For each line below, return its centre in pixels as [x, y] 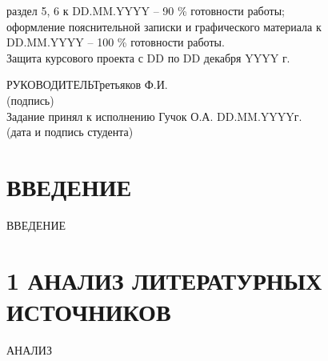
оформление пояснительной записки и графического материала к [164, 26]
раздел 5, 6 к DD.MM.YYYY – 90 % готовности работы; [146, 10]
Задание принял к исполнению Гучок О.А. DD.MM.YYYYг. [154, 116]
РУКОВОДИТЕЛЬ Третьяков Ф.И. [87, 84]
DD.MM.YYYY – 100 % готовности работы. [116, 42]
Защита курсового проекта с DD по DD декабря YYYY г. [148, 57]
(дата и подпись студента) [70, 132]
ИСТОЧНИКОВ [89, 311]
